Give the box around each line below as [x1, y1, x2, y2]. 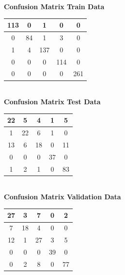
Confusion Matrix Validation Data [4, 192, 121, 202]
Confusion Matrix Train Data [4, 1, 105, 11]
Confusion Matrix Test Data [4, 97, 101, 107]
